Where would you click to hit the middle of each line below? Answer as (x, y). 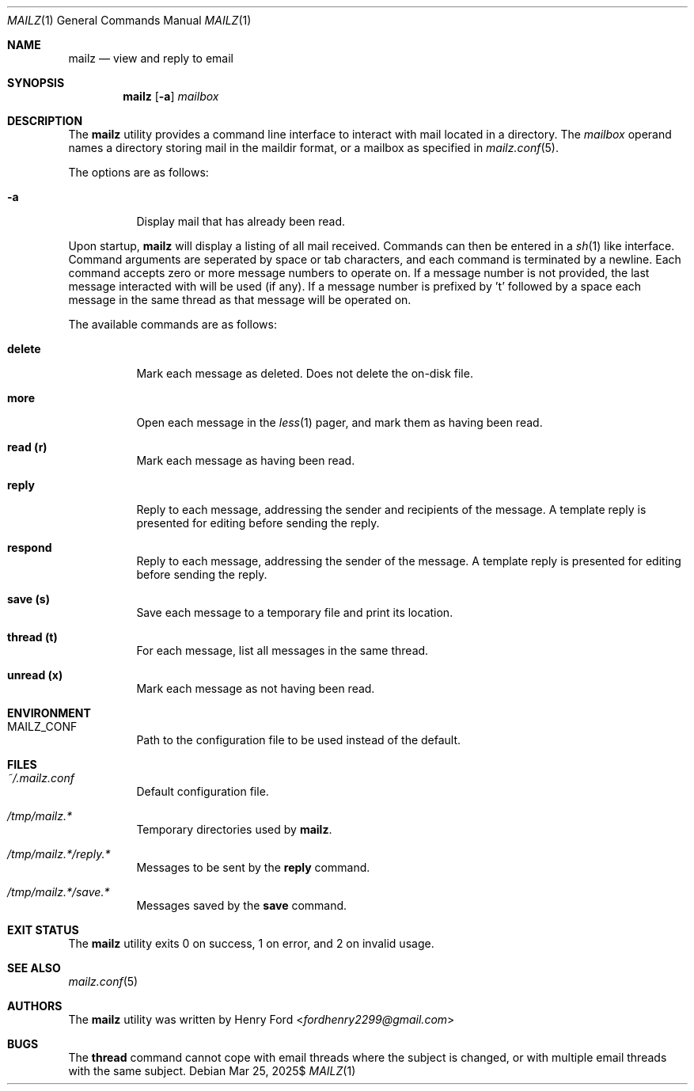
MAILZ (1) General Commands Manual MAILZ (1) (129, 20)
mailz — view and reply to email (151, 58)
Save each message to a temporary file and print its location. (295, 612)
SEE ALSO (34, 968)
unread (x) (35, 675)
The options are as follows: (138, 172)
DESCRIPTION (45, 121)
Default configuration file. (203, 791)
